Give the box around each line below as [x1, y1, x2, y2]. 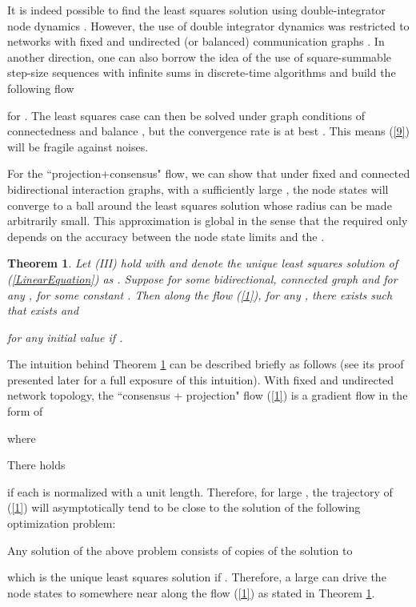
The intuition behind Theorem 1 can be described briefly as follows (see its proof [7, 356, 404, 372]
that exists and [7, 302, 79, 319]
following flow [7, 79, 74, 96]
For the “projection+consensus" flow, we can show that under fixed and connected [7, 165, 410, 182]
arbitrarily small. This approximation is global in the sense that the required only [7, 212, 408, 229]
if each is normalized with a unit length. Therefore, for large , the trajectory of [7, 483, 393, 500]
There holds [7, 456, 66, 473]
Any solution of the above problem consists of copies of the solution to [7, 541, 353, 558]
